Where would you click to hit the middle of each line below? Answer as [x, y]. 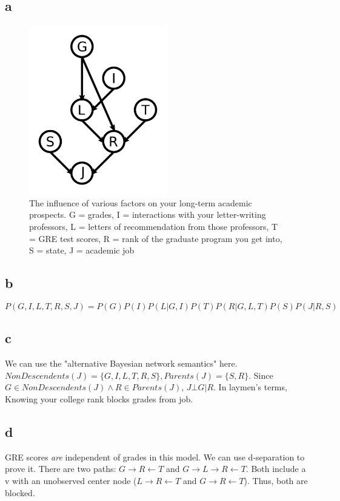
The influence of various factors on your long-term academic [141, 202]
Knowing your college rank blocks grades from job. [99, 398]
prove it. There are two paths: [61, 469]
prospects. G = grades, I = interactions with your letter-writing [148, 214]
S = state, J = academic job [82, 250]
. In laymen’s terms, [250, 387]
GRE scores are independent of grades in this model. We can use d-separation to [155, 457]
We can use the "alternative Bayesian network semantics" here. [121, 363]
